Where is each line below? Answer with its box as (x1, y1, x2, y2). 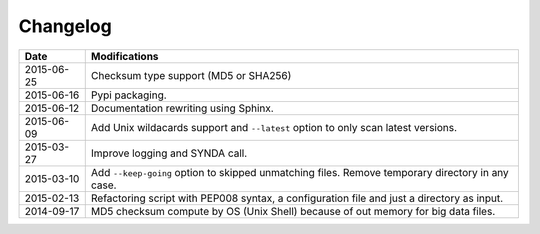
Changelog (18, 15, 112, 37)
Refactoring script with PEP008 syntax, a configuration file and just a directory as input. (90, 191, 504, 205)
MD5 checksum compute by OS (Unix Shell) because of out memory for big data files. (90, 204, 496, 218)
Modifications (90, 49, 159, 63)
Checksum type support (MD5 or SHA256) (90, 68, 292, 82)
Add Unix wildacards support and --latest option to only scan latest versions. (90, 120, 458, 134)
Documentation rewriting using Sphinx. (90, 101, 274, 115)
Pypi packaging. (90, 88, 167, 102)
